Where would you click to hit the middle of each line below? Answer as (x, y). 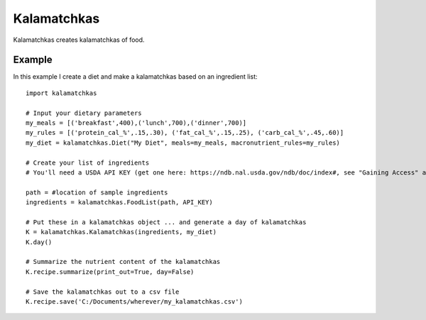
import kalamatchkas (61, 93)
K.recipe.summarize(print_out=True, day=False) (110, 272)
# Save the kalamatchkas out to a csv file (103, 292)
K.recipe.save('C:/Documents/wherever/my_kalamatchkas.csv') (134, 302)
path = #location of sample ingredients (97, 192)
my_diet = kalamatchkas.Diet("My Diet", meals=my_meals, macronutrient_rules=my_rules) (183, 143)
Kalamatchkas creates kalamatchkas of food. (79, 40)
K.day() (39, 242)
